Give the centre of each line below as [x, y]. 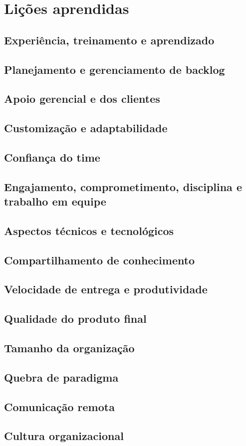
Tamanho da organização [69, 347]
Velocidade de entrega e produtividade [106, 289]
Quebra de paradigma [61, 377]
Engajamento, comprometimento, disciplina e [123, 186]
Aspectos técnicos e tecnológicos [89, 230]
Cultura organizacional [64, 436]
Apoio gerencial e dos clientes [82, 99]
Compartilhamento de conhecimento [100, 260]
